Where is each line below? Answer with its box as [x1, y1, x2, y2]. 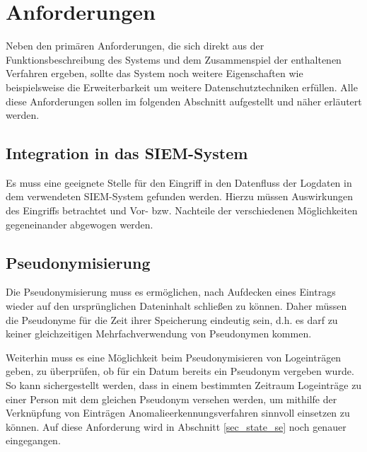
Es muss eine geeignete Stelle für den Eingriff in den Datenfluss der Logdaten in [6, 175, 352, 190]
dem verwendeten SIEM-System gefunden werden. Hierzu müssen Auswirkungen [6, 189, 354, 204]
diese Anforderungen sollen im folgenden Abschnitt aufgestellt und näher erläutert [6, 93, 362, 108]
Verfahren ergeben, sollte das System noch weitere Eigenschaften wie [6, 66, 303, 81]
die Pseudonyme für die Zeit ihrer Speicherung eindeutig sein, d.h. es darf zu [6, 312, 338, 327]
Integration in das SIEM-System [6, 142, 248, 164]
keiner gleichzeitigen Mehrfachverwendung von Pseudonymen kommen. [6, 326, 312, 341]
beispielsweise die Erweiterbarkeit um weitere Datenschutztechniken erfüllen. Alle [6, 79, 358, 94]
